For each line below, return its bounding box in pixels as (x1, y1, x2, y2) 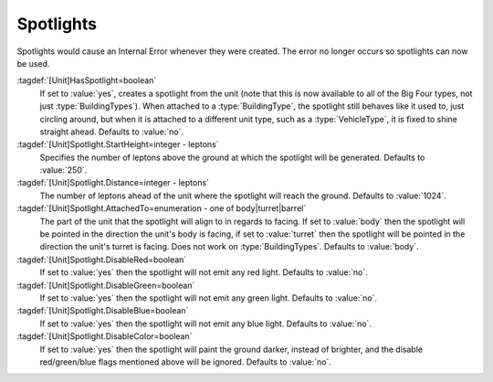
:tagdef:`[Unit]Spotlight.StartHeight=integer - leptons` (16, 139, 219, 150)
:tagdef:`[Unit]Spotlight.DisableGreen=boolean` (16, 280, 195, 291)
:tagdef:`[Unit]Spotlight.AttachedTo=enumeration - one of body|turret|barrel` (16, 203, 307, 214)
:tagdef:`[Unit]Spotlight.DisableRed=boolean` (16, 254, 187, 265)
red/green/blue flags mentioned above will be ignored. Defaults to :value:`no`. (39, 356, 332, 367)
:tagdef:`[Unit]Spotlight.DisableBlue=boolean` (16, 305, 189, 316)
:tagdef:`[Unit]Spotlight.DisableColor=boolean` (16, 331, 193, 342)
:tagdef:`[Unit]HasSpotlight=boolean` (16, 75, 157, 86)
